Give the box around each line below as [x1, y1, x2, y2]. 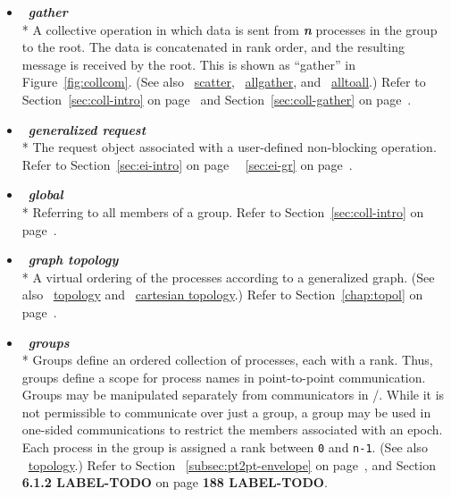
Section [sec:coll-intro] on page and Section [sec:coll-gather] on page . [21, 89, 412, 108]
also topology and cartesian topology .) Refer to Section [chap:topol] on [21, 285, 423, 304]
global [28, 185, 63, 204]
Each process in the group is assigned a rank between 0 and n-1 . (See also [21, 438, 428, 457]
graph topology [28, 250, 119, 269]
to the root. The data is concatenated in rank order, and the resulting [21, 38, 405, 56]
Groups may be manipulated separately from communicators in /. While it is [21, 385, 445, 404]
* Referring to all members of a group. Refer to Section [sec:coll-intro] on [21, 202, 424, 221]
